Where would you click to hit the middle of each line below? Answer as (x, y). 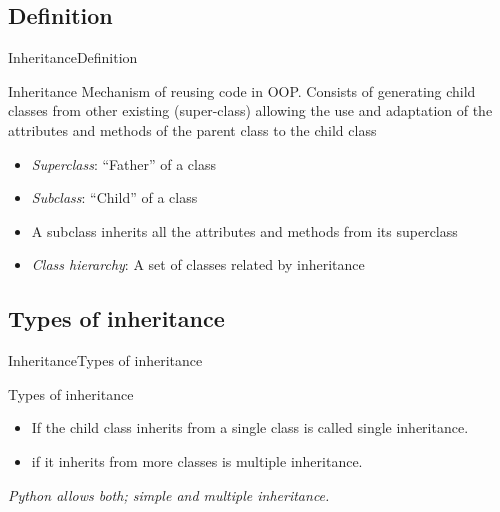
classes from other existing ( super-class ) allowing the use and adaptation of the (250, 110)
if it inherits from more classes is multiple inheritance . (197, 460)
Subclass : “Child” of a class (114, 197)
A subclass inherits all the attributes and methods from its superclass (244, 230)
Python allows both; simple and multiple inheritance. (169, 494)
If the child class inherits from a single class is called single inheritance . (250, 427)
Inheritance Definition (73, 57)
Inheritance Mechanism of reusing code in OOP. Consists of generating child (242, 90)
